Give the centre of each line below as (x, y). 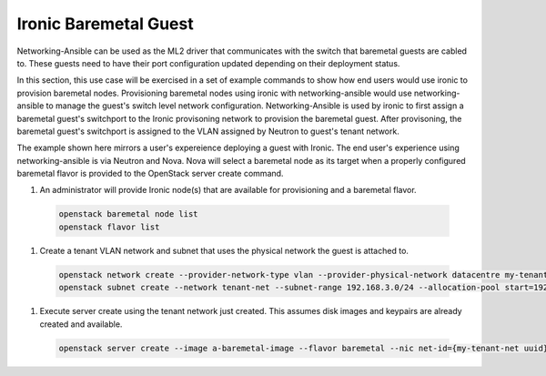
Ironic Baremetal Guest (106, 24)
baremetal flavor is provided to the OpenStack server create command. (150, 174)
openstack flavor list (109, 227)
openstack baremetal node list (129, 214)
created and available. (81, 324)
